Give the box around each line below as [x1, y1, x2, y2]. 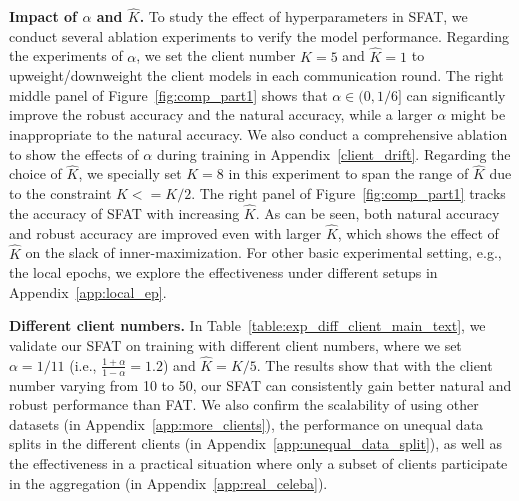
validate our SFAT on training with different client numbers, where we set [9, 335, 462, 356]
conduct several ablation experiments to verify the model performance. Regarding [9, 25, 509, 46]
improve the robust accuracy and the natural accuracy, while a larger [9, 104, 433, 125]
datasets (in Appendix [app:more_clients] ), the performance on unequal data [9, 413, 484, 434]
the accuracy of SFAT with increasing [9, 203, 240, 224]
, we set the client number [136, 45, 296, 66]
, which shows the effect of [337, 222, 499, 243]
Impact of [9, 6, 78, 27]
